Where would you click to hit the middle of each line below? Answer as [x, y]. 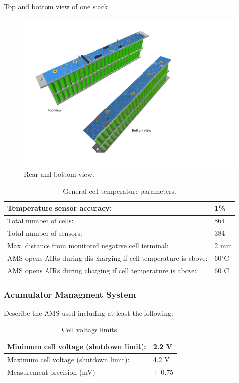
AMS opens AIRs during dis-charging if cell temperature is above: [108, 257]
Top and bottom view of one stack [56, 6]
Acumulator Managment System [70, 294]
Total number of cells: [41, 221]
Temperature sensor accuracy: [60, 208]
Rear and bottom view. [59, 174]
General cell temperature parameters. [119, 191]
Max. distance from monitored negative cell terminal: [88, 245]
